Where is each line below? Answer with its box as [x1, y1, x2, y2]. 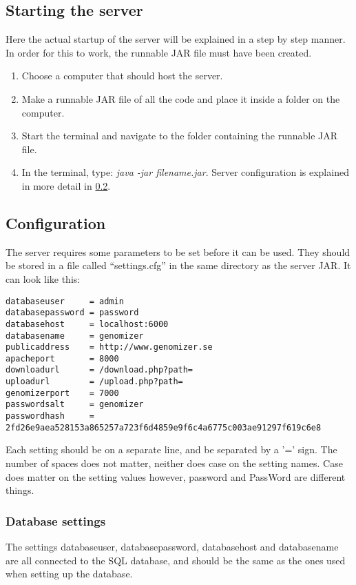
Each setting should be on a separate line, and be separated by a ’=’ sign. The [6, 442, 337, 457]
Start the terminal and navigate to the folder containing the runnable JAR [21, 128, 338, 143]
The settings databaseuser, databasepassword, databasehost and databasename [6, 539, 339, 553]
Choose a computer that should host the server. [21, 68, 223, 83]
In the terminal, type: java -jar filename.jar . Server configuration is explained [21, 165, 349, 179]
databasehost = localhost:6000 [6, 319, 169, 329]
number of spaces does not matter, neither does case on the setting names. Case [6, 456, 343, 470]
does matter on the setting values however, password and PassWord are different [6, 469, 346, 484]
